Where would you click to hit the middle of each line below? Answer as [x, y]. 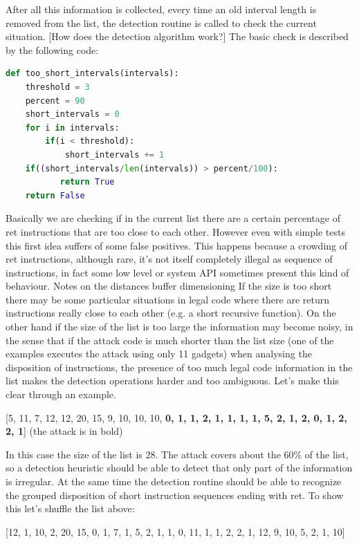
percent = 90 [55, 101]
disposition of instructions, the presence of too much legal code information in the [179, 367]
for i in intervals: [72, 128]
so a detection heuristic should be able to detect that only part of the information [179, 468]
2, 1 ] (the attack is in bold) [64, 431]
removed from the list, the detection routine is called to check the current [161, 22]
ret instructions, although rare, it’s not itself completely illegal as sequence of [169, 259]
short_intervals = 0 [72, 114]
